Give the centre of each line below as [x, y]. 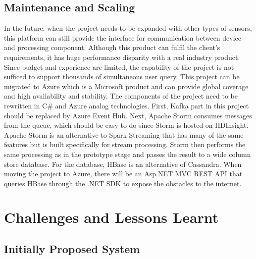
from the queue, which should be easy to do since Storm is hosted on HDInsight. [126, 125]
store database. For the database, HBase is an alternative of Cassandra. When [123, 164]
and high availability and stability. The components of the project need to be [121, 96]
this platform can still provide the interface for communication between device [123, 37]
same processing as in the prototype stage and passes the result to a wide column [128, 154]
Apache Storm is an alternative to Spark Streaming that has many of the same [124, 134]
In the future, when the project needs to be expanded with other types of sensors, [128, 28]
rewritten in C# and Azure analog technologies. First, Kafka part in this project [127, 105]
